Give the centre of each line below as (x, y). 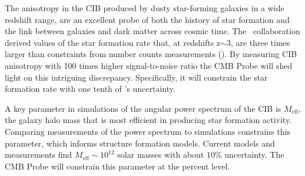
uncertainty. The (254, 155)
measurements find (39, 155)
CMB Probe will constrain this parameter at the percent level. (117, 166)
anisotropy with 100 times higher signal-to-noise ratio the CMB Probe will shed (149, 65)
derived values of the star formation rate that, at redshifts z (113, 42)
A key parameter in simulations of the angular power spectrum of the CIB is (143, 108)
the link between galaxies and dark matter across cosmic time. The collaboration (152, 31)
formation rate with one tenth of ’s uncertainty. (90, 89)
